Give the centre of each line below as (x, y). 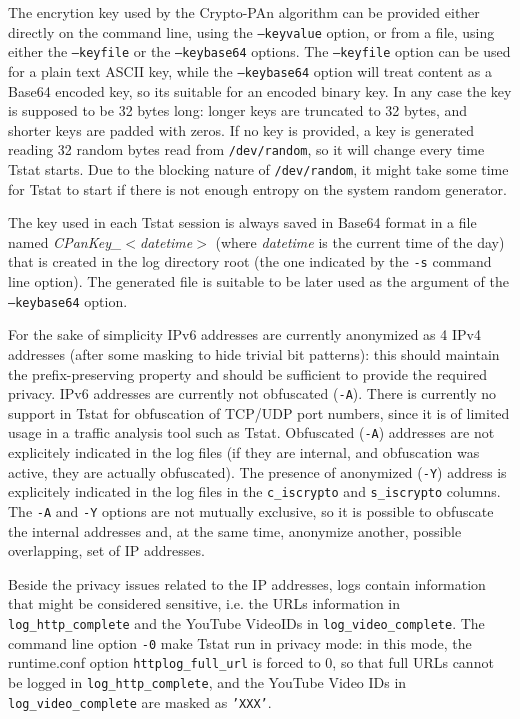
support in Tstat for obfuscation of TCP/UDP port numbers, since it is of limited (259, 412)
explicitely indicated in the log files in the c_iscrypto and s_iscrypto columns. (254, 491)
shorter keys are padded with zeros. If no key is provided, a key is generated (241, 129)
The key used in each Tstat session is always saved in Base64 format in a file (242, 222)
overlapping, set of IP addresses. (106, 550)
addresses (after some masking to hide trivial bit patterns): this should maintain (254, 353)
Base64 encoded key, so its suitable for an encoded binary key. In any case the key (260, 90)
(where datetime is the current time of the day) (360, 241)
